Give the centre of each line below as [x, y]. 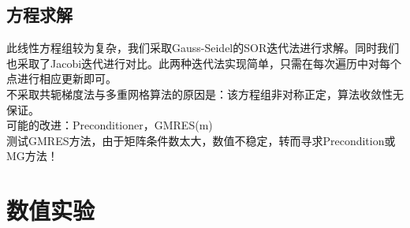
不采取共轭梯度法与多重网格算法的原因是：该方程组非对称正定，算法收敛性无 [205, 93]
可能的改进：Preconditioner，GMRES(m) [110, 125]
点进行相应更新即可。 [61, 78]
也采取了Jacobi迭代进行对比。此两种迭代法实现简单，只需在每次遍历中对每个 [204, 63]
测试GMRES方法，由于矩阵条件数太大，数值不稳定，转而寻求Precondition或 [201, 140]
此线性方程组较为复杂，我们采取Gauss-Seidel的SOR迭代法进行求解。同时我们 [203, 48]
